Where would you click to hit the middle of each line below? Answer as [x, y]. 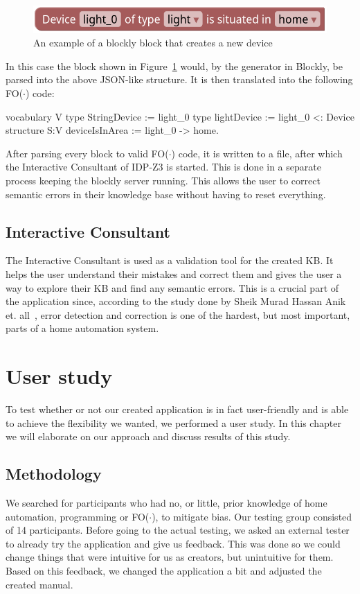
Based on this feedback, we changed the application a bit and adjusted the [164, 570]
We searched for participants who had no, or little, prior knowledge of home [166, 503]
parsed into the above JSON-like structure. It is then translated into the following [179, 79]
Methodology [54, 474]
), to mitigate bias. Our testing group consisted [252, 516]
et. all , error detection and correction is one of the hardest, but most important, [178, 314]
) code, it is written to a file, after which [257, 153]
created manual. [39, 584]
